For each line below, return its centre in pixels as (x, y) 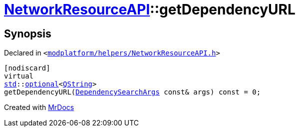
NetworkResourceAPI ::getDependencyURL (150, 9)
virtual (19, 76)
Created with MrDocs (39, 107)
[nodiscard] (27, 68)
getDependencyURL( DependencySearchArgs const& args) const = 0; (133, 92)
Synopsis (28, 33)
